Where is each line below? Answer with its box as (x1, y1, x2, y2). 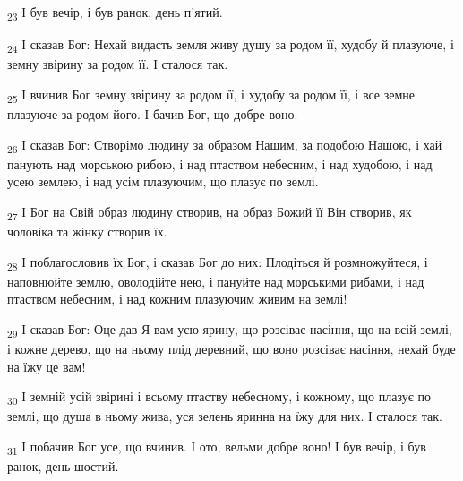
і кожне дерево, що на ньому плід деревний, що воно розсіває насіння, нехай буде (7, 339, 456, 358)
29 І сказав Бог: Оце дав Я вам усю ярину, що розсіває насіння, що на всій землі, (7, 319, 452, 340)
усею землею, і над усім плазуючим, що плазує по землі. (7, 172, 319, 191)
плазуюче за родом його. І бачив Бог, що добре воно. (7, 104, 298, 123)
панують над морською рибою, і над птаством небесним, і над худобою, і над (7, 154, 433, 173)
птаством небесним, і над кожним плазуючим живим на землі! (7, 289, 347, 308)
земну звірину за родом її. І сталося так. (7, 55, 228, 73)
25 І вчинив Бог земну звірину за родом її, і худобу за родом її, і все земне (7, 84, 415, 106)
